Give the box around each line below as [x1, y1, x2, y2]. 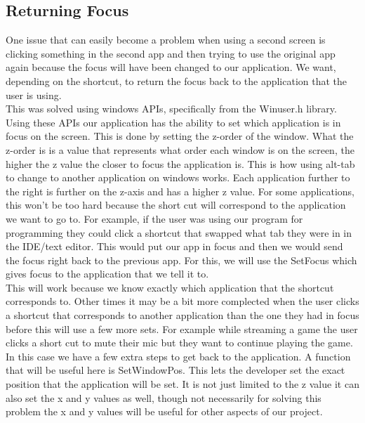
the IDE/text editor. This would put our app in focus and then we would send [6, 239, 343, 254]
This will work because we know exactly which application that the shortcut [6, 280, 334, 294]
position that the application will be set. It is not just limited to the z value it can [6, 377, 359, 391]
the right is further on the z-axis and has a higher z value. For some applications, [6, 183, 354, 198]
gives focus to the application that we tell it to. [6, 266, 209, 281]
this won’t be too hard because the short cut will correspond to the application [6, 197, 346, 212]
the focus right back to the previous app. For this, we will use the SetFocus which [6, 252, 357, 267]
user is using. [6, 87, 62, 102]
